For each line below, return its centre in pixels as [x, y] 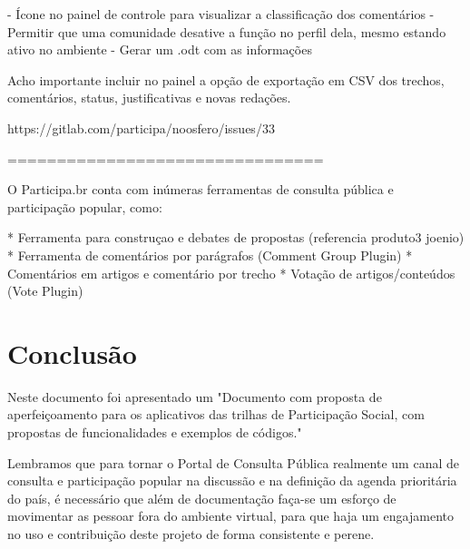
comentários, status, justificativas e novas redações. [149, 98]
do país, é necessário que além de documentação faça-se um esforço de [202, 498]
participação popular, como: [85, 206]
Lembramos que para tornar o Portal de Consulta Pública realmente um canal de [233, 462]
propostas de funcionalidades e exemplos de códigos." [155, 432]
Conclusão [72, 353]
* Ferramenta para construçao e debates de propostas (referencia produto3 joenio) [236, 237]
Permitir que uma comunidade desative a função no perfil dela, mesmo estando [227, 31]
